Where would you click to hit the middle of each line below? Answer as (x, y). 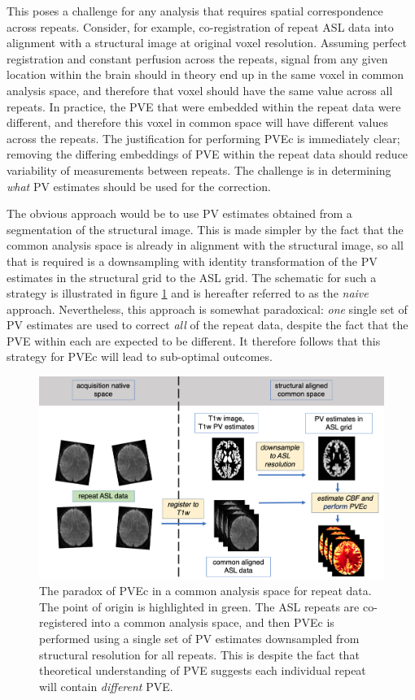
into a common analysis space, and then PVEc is (212, 622)
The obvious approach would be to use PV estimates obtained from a (179, 213)
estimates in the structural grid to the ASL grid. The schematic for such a (192, 277)
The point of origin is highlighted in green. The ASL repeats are (199, 606)
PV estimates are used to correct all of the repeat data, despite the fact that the (207, 325)
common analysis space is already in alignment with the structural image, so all (205, 245)
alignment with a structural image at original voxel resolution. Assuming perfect (207, 43)
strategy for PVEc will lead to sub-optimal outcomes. (140, 357)
